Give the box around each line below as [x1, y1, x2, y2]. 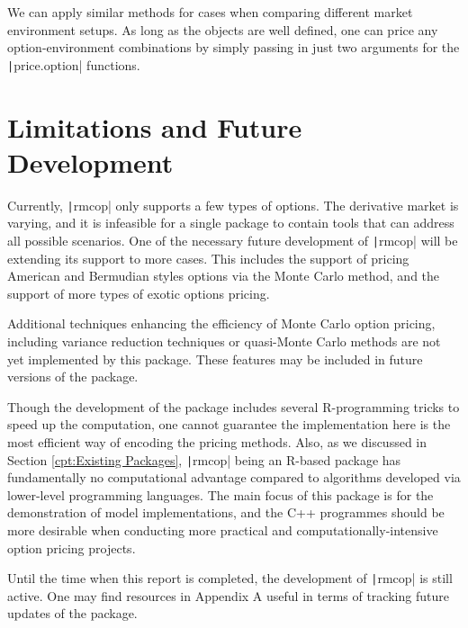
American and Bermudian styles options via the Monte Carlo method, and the [7, 266, 440, 285]
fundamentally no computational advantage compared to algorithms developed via [7, 468, 461, 487]
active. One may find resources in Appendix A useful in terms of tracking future [7, 586, 449, 605]
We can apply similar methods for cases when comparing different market [7, 3, 413, 21]
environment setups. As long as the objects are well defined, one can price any [7, 20, 438, 39]
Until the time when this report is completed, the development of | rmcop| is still [7, 569, 453, 588]
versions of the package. [7, 367, 139, 386]
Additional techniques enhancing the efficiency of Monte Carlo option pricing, [7, 314, 436, 333]
